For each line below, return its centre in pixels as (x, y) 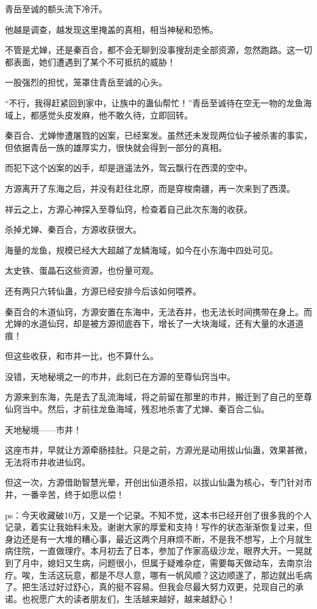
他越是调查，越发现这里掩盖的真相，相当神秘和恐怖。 (112, 29)
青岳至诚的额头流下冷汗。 (56, 9)
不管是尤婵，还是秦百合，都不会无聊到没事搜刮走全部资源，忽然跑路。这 (150, 50)
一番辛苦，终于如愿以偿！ (73, 494)
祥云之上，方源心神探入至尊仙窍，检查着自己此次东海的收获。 (129, 209)
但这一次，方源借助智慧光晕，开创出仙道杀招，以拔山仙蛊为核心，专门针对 (154, 482)
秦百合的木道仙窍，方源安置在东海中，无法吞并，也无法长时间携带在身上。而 (158, 311)
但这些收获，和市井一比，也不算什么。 (82, 356)
